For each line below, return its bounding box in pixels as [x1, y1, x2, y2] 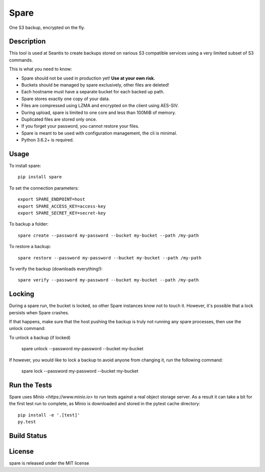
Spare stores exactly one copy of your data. [21, 96, 110, 102]
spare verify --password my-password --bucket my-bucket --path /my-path [18, 278, 199, 283]
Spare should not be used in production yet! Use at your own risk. [21, 75, 156, 81]
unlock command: [9, 326, 46, 332]
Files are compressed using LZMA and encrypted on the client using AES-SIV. [21, 103, 179, 109]
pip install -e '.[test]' [18, 412, 80, 417]
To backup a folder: [9, 221, 49, 227]
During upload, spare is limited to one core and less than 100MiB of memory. [21, 110, 176, 115]
